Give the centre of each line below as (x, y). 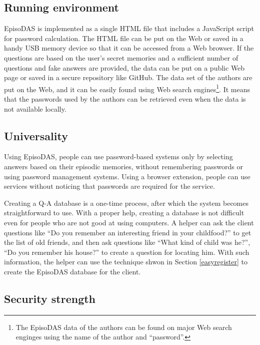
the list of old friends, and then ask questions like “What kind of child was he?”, (127, 242)
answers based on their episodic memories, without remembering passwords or (124, 166)
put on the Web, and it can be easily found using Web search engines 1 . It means (127, 88)
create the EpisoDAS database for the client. (72, 271)
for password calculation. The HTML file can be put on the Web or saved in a (124, 38)
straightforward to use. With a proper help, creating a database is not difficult (124, 213)
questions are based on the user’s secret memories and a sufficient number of (121, 57)
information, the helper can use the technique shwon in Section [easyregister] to (126, 262)
